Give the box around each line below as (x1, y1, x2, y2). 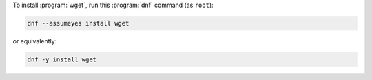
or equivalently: (12, 37, 57, 45)
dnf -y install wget (27, 55, 96, 63)
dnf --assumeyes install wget (27, 19, 130, 27)
